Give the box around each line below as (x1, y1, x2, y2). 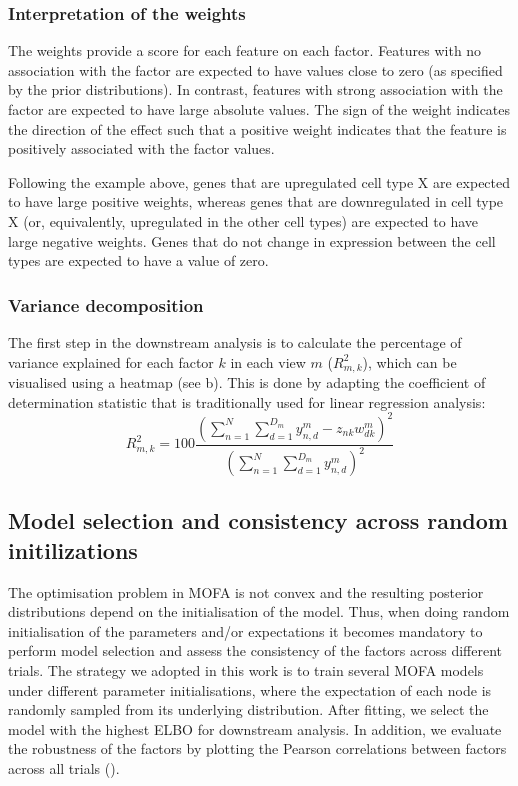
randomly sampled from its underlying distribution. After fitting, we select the (8, 699, 489, 720)
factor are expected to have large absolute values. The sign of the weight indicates (8, 99, 511, 119)
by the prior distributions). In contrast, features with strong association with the (8, 79, 503, 100)
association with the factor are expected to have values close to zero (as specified (8, 59, 503, 80)
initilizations (8, 534, 138, 565)
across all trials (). (8, 758, 120, 779)
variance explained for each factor (8, 351, 214, 372)
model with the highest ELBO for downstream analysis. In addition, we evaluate (8, 718, 502, 739)
